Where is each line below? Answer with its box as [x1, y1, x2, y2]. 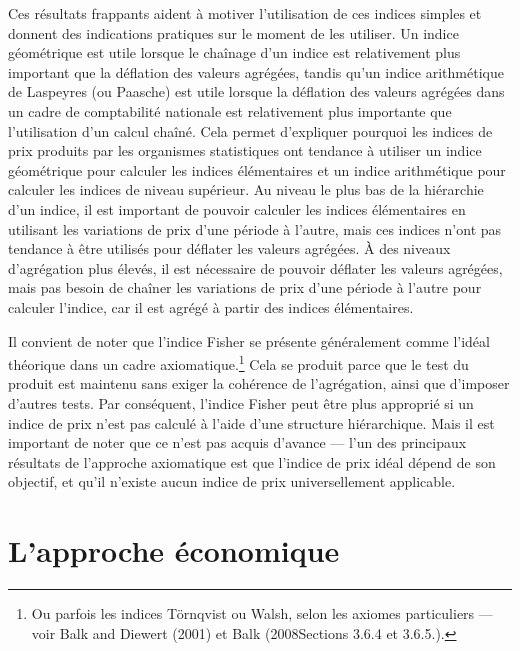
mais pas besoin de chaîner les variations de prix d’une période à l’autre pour [8, 277, 482, 298]
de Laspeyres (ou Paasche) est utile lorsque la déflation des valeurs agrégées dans [8, 81, 505, 102]
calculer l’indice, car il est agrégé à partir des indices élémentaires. [8, 296, 414, 317]
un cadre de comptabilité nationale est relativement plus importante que [8, 100, 452, 121]
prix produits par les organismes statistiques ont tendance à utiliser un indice [8, 140, 482, 161]
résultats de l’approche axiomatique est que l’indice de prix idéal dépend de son [8, 451, 496, 472]
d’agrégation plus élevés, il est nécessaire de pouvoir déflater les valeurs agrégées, [8, 257, 503, 278]
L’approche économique [8, 530, 340, 571]
